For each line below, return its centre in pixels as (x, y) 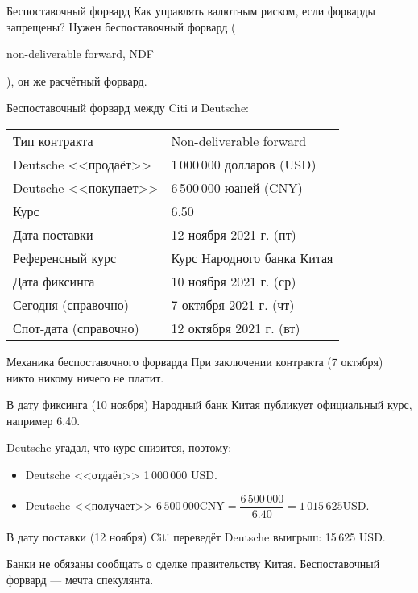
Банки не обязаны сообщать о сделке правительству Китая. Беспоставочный (193, 564)
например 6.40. (43, 420)
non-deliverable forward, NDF (80, 54)
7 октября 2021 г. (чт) (233, 304)
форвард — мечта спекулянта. (80, 579)
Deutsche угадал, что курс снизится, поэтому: (119, 447)
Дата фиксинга (54, 281)
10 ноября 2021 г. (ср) (234, 281)
